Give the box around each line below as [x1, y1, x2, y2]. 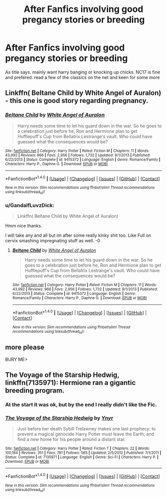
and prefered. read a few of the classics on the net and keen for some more [5, 74, 160, 80]
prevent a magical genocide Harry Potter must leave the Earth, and [17, 431, 154, 437]
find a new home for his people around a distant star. [17, 436, 126, 442]
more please [5, 343, 45, 352]
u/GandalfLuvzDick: [5, 201, 55, 208]
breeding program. [5, 387, 65, 395]
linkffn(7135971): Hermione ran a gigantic [5, 379, 136, 387]
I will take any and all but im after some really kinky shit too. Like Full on [5, 232, 152, 238]
